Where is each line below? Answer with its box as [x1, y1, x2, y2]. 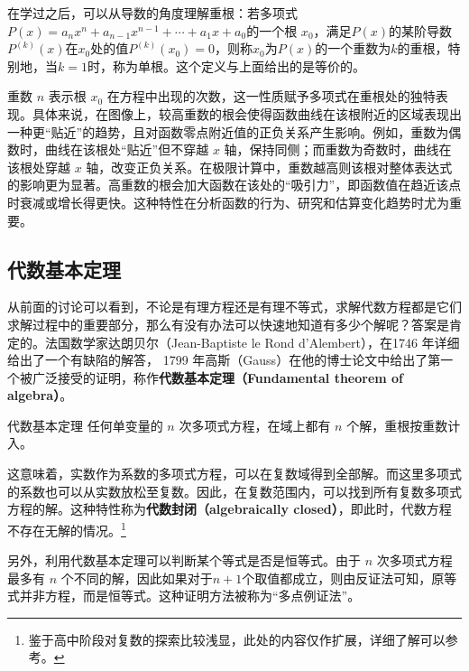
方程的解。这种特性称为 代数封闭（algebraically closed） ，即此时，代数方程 [7, 499, 452, 518]
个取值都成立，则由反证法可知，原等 [242, 568, 457, 587]
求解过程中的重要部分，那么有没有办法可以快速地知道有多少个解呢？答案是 [7, 314, 449, 333]
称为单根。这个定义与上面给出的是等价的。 [112, 56, 365, 75]
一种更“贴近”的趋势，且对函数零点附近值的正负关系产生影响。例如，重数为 [7, 122, 449, 141]
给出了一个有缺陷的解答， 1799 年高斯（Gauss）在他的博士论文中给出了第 [7, 350, 441, 369]
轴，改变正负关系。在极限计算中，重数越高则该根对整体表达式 [86, 157, 453, 176]
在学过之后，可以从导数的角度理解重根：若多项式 [7, 4, 298, 22]
